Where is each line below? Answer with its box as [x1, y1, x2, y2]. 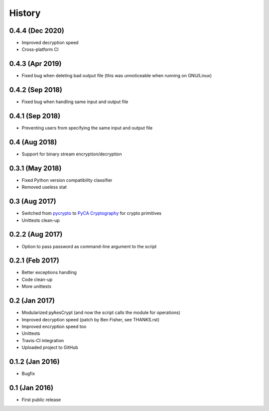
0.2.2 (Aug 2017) [9, 230, 63, 239]
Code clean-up [21, 276, 53, 282]
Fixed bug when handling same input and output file [21, 99, 129, 105]
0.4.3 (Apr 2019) [9, 60, 62, 68]
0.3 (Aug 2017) [9, 197, 57, 206]
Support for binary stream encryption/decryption [21, 151, 122, 157]
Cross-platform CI [21, 46, 59, 52]
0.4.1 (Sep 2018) [9, 112, 61, 121]
